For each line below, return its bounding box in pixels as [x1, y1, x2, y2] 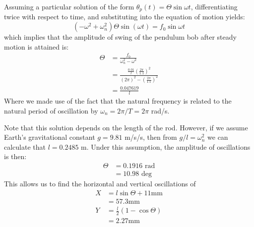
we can [207, 132, 228, 142]
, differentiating [190, 1, 238, 11]
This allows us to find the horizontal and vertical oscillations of [4, 178, 196, 189]
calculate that [4, 141, 46, 152]
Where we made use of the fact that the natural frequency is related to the [4, 96, 232, 106]
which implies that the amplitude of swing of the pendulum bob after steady [4, 32, 237, 42]
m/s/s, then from [125, 132, 177, 142]
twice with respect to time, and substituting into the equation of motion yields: [4, 11, 245, 22]
